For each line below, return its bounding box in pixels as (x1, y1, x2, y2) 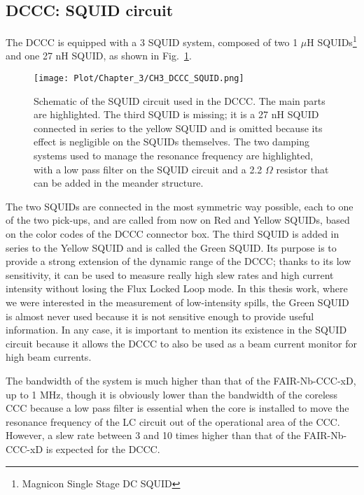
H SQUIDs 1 (307, 33, 357, 49)
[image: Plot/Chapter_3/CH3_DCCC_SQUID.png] (34, 73, 244, 84)
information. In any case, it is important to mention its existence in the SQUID (6, 322, 347, 337)
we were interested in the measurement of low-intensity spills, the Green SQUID (6, 295, 349, 310)
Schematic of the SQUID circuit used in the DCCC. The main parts (34, 93, 325, 108)
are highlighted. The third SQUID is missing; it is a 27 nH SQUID (34, 107, 319, 122)
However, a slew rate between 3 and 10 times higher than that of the (6, 428, 301, 443)
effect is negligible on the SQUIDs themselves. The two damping (34, 134, 310, 149)
